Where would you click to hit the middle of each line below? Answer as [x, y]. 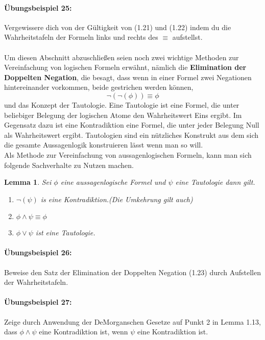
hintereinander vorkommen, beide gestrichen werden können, [99, 87]
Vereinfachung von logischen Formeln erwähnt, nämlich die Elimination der [125, 67]
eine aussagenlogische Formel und [113, 182]
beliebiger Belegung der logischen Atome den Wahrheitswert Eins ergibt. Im [123, 115]
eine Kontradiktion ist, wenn [83, 332]
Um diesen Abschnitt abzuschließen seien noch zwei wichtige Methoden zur [122, 57]
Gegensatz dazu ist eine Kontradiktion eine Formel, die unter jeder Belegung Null [132, 125]
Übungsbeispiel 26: [38, 252]
